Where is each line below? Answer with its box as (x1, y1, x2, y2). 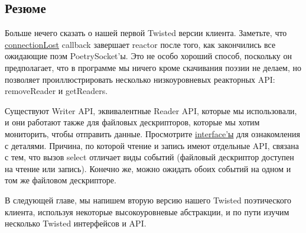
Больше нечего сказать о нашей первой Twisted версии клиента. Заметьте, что (5, 27, 287, 39)
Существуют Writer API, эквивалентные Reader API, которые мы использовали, (5, 104, 297, 117)
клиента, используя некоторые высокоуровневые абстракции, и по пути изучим (5, 205, 289, 218)
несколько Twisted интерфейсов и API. (5, 217, 147, 229)
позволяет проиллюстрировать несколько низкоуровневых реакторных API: (5, 73, 275, 85)
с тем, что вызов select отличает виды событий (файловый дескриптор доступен (5, 151, 294, 163)
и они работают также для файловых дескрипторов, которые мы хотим (5, 116, 260, 128)
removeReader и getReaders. (5, 85, 108, 97)
